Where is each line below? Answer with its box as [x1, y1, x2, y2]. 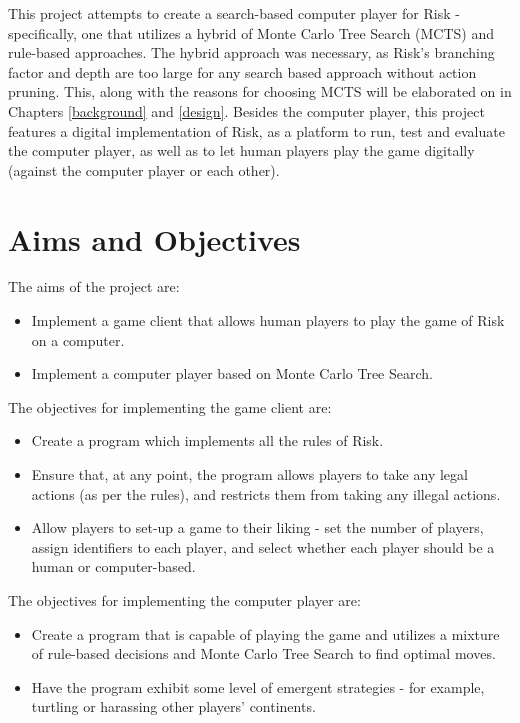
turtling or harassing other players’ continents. [31, 696, 316, 717]
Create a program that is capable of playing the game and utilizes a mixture [31, 623, 500, 644]
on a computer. [31, 329, 125, 350]
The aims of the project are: [8, 276, 180, 297]
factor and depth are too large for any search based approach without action [8, 61, 477, 82]
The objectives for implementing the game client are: [8, 396, 332, 417]
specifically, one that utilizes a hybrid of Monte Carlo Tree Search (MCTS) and [8, 22, 495, 43]
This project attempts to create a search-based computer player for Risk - [8, 3, 460, 23]
